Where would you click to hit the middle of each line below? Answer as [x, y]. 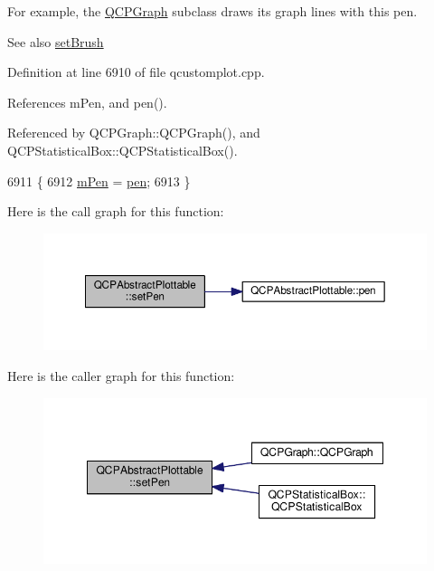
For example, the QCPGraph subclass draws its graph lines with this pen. [212, 11]
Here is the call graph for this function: [116, 211]
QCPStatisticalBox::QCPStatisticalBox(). [123, 150]
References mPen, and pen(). [87, 102]
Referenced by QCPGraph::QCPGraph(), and [134, 133]
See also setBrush [56, 41]
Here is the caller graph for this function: [121, 375]
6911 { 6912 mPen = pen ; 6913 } [99, 181]
